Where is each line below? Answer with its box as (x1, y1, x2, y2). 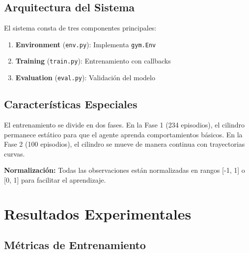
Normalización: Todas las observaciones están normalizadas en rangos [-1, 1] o (4, 165, 245, 175)
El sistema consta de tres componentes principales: (4, 23, 157, 33)
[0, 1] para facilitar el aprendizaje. (4, 174, 106, 185)
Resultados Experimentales (4, 203, 192, 223)
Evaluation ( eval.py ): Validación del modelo (15, 72, 155, 83)
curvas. (4, 148, 25, 158)
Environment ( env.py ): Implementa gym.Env (15, 39, 156, 49)
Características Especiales (4, 96, 138, 112)
